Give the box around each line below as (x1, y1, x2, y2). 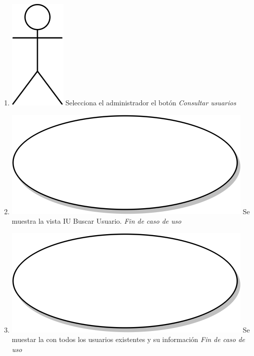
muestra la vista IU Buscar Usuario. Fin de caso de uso (11, 216, 181, 226)
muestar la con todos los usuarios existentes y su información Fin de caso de (11, 334, 245, 345)
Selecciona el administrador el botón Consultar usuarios (65, 97, 236, 107)
